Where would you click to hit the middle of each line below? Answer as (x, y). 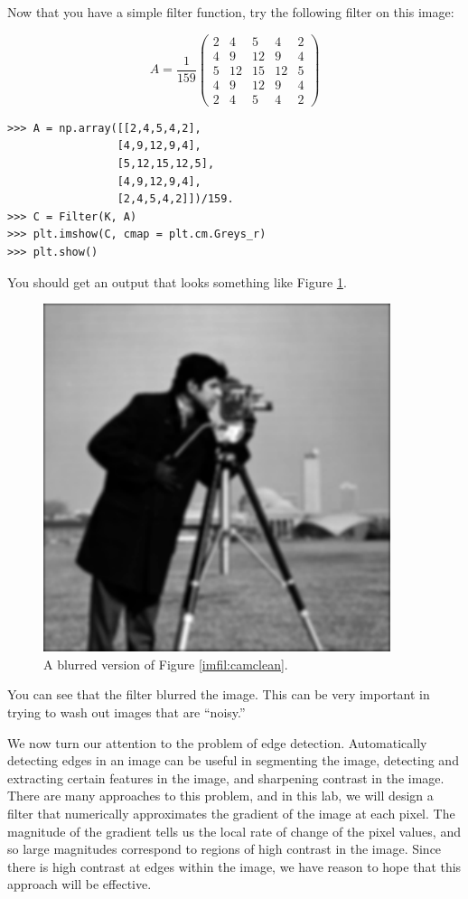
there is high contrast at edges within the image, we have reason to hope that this (234, 866)
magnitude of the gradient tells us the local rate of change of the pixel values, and (234, 831)
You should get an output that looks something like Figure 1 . (177, 281)
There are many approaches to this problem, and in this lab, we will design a (220, 796)
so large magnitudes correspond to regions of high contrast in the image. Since (225, 849)
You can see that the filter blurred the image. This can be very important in (219, 694)
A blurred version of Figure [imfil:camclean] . (166, 664)
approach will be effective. (80, 884)
